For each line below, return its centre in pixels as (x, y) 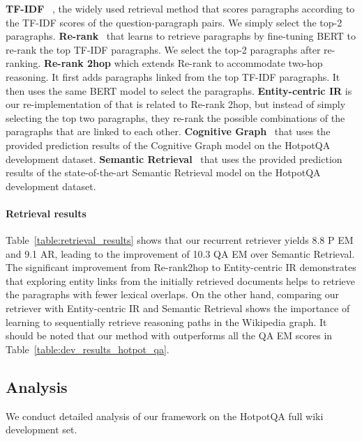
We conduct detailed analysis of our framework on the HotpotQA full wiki (165, 416)
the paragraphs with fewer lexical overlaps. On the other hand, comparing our (173, 294)
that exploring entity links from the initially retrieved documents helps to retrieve (180, 280)
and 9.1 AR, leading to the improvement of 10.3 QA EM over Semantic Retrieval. (180, 253)
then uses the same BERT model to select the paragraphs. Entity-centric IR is (179, 90)
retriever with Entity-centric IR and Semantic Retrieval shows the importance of (178, 308)
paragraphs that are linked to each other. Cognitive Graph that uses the (168, 131)
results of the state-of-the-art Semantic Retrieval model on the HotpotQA (163, 172)
